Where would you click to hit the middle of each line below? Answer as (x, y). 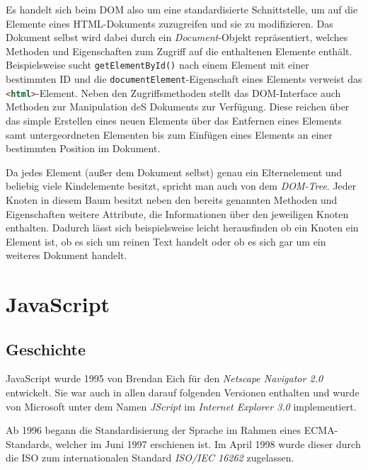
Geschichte (46, 349)
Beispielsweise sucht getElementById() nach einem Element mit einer (157, 65)
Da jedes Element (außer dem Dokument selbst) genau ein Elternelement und (174, 172)
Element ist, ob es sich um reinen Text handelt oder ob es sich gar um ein (166, 241)
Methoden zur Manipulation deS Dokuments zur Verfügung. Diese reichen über (178, 107)
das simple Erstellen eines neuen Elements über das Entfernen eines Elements (174, 120)
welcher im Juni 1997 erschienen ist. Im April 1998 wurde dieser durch (208, 443)
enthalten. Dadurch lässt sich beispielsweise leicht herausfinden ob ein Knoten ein (182, 228)
